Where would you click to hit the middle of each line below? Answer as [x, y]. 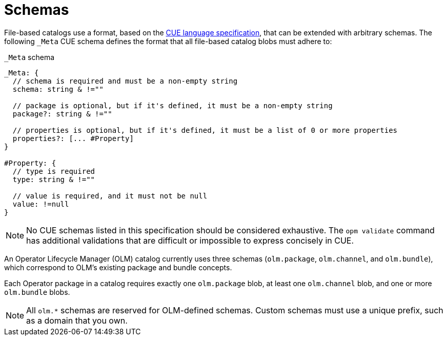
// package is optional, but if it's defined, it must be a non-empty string [172, 105]
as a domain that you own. [77, 320]
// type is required [54, 171]
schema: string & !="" [58, 89]
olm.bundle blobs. [37, 292]
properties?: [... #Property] [73, 138]
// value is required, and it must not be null [110, 196]
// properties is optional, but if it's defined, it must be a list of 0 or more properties [205, 130]
